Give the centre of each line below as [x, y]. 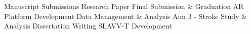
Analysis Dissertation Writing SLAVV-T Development [88, 26]
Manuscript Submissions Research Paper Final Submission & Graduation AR [124, 6]
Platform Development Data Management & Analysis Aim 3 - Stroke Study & [126, 16]
